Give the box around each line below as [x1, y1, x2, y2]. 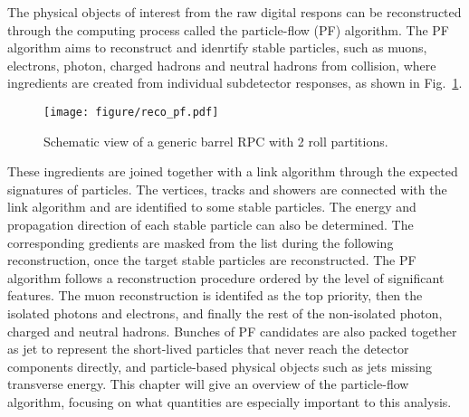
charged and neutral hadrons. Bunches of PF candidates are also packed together [7, 321, 457, 340]
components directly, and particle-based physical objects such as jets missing [7, 356, 432, 375]
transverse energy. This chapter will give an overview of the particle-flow [7, 374, 409, 393]
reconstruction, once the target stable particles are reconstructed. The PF [7, 251, 416, 270]
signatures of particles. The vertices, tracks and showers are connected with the [7, 179, 447, 198]
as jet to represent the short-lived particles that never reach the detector [7, 339, 409, 358]
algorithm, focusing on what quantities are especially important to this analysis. [7, 392, 452, 411]
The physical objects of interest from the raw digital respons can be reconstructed [7, 3, 462, 21]
